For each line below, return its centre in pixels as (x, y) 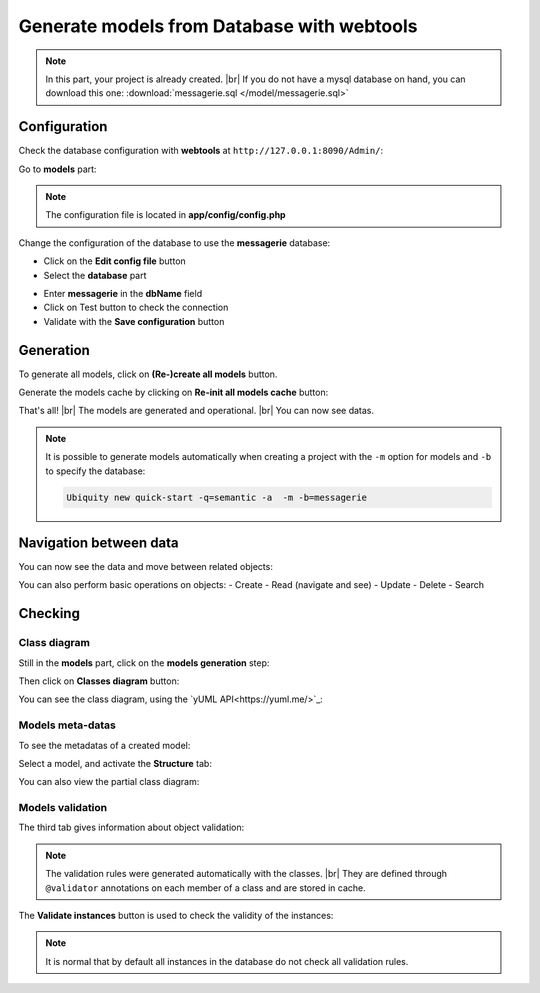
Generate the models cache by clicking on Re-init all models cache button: (173, 392)
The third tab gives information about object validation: (131, 827)
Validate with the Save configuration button (134, 321)
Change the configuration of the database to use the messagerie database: (174, 242)
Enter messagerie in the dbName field (123, 293)
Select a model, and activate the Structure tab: (115, 763)
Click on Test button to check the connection (136, 307)
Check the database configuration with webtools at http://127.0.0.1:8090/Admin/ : (201, 151)
